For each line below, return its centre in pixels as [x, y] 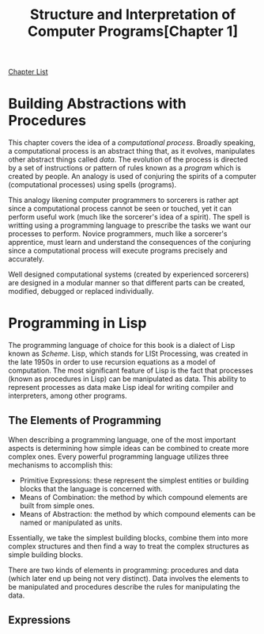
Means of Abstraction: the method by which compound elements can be [138, 514]
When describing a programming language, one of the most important [122, 439]
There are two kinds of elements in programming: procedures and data [124, 570]
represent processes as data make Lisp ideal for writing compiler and [121, 388]
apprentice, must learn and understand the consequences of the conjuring [130, 243]
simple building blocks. [45, 554]
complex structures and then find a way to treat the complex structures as [129, 546]
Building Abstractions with [98, 104]
